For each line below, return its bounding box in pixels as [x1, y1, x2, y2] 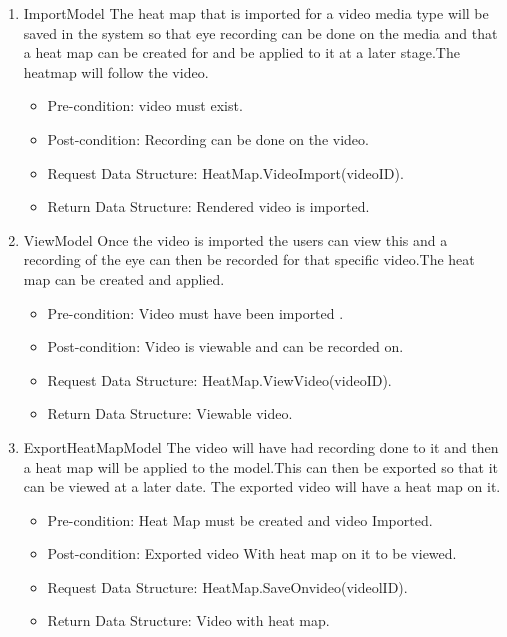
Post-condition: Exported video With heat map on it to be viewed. [47, 543, 457, 564]
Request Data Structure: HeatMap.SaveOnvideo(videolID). [47, 576, 408, 597]
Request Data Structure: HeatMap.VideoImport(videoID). [47, 162, 404, 183]
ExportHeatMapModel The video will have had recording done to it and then [23, 436, 499, 457]
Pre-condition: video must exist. [47, 95, 243, 116]
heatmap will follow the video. [23, 61, 209, 82]
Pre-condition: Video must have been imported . [47, 302, 344, 323]
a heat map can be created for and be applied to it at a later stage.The [23, 42, 460, 63]
